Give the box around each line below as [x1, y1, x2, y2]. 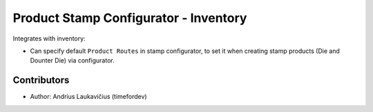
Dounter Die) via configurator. [30, 56, 115, 65]
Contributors [12, 74, 70, 86]
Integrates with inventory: [12, 34, 86, 43]
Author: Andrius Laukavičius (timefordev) [30, 93, 148, 101]
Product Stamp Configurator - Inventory [12, 10, 247, 25]
